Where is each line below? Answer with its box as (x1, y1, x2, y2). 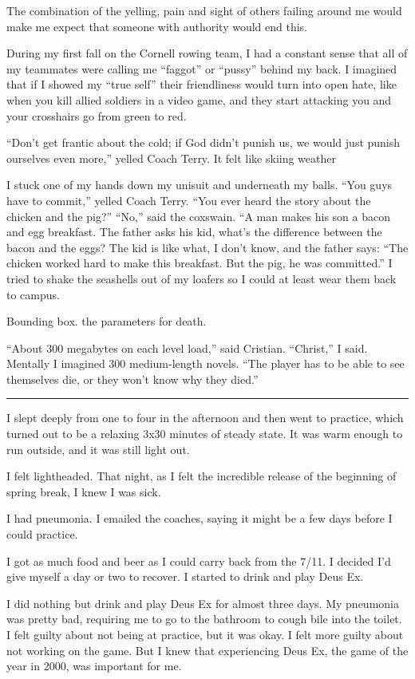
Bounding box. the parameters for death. (6, 313, 207, 330)
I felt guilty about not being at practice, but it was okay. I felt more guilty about (6, 626, 404, 642)
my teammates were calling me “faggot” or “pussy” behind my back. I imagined (6, 60, 397, 77)
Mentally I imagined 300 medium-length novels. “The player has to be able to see (6, 355, 405, 372)
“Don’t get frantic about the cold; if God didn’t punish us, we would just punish (6, 134, 401, 151)
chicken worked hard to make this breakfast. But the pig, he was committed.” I (6, 255, 393, 271)
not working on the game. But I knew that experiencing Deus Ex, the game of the (6, 641, 409, 658)
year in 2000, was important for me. (6, 657, 182, 674)
